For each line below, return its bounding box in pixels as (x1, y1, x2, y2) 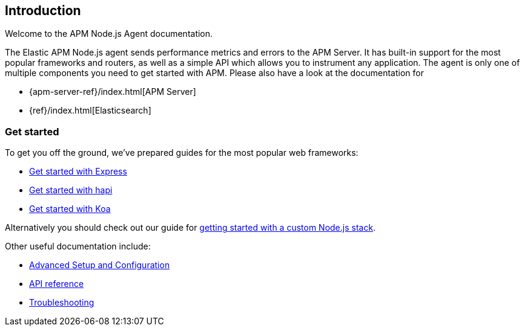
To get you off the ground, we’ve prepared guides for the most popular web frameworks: (5, 147, 358, 158)
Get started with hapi (29, 185, 113, 196)
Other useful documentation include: (5, 241, 151, 252)
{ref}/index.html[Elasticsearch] (29, 105, 151, 116)
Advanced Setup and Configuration (29, 260, 170, 271)
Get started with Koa (29, 204, 111, 214)
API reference (29, 278, 84, 289)
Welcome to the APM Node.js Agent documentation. (5, 28, 213, 39)
